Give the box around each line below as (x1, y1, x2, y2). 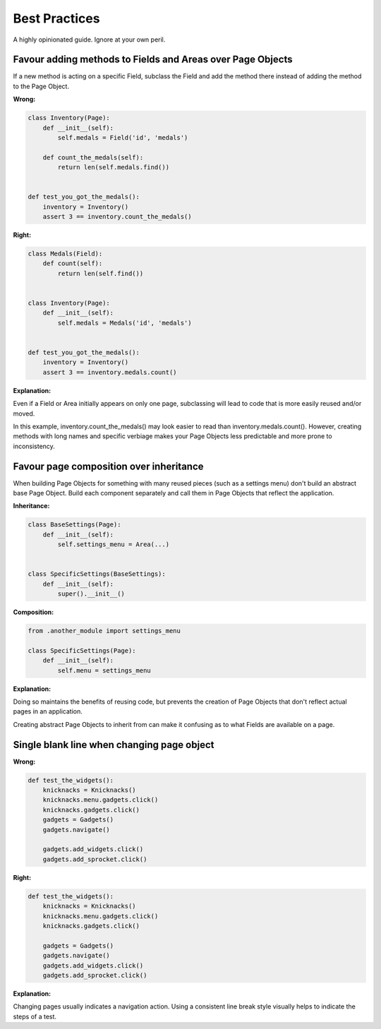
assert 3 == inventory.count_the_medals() (42, 212, 192, 221)
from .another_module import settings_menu (28, 627, 181, 635)
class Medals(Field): (28, 250, 103, 258)
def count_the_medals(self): (42, 153, 144, 162)
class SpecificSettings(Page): (28, 646, 137, 654)
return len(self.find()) (57, 269, 144, 277)
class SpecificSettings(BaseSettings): (28, 570, 166, 578)
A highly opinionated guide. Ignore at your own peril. (13, 35, 166, 44)
